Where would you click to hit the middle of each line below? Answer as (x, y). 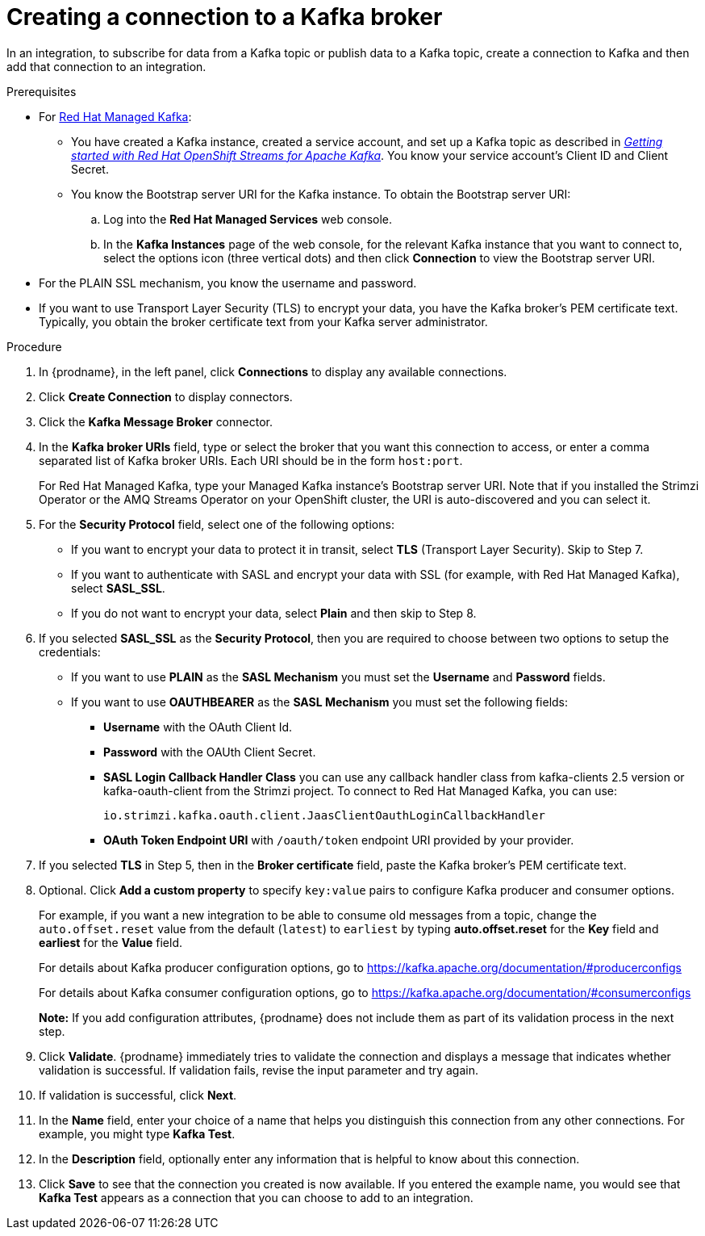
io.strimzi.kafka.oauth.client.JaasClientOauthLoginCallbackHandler (324, 815)
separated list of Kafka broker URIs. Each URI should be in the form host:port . (251, 460)
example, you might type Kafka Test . (137, 1133)
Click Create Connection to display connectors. (166, 396)
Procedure (34, 346)
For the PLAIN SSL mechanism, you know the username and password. (228, 283)
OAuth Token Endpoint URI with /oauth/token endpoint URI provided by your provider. (339, 840)
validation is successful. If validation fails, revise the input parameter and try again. (259, 1070)
